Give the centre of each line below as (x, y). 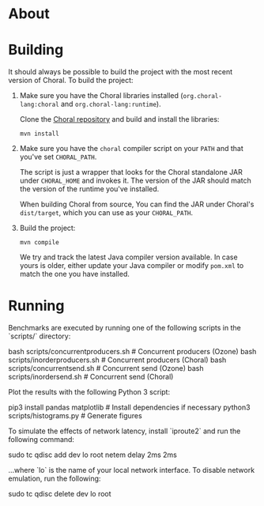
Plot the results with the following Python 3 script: (89, 392)
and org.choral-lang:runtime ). (111, 104)
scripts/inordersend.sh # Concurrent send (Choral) (91, 377)
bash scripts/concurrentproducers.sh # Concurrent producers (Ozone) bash (132, 352)
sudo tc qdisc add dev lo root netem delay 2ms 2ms (93, 455)
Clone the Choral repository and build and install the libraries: (119, 119)
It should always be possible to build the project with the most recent (121, 72)
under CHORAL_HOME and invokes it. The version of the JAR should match (135, 181)
